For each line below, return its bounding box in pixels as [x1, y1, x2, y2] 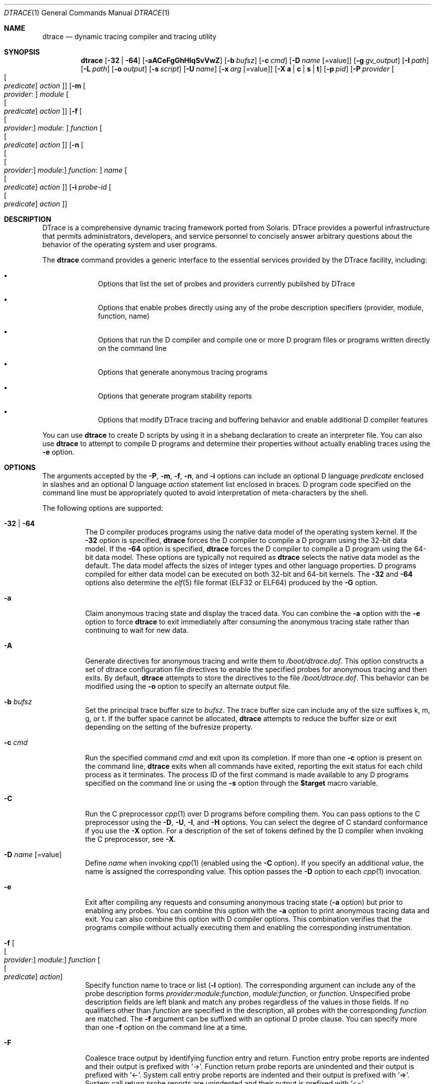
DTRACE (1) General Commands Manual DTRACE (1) [4, 8, 170, 17]
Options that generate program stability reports [98, 392, 252, 400]
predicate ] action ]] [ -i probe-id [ [4, 183, 112, 191]
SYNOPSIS [4, 48, 40, 56]
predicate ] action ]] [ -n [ [4, 140, 84, 149]
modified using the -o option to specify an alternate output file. [85, 682, 291, 690]
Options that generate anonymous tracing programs [98, 368, 268, 376]
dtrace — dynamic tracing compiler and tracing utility [42, 32, 217, 41]
